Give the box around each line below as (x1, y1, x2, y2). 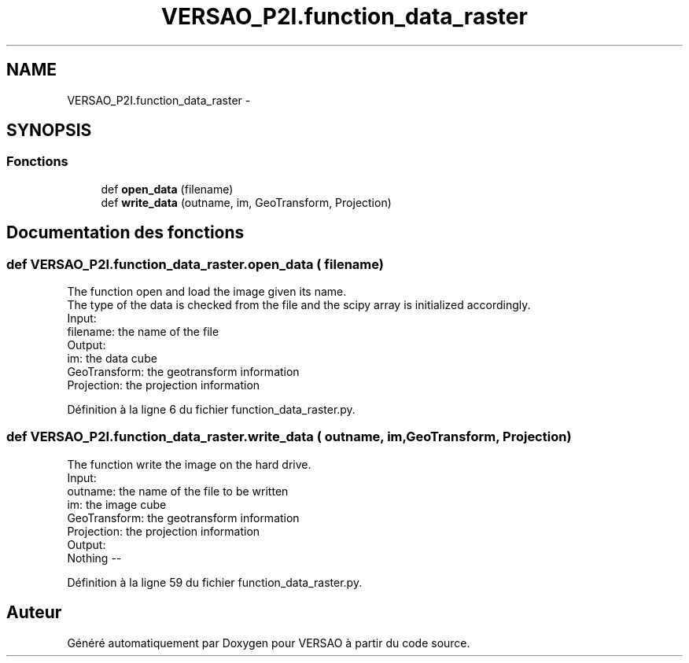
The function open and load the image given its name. (67, 285, 347, 299)
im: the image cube (67, 497, 167, 511)
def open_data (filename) (101, 182, 234, 196)
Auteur (6, 602, 62, 623)
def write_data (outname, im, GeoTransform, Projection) (101, 195, 392, 209)
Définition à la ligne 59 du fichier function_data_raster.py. (67, 575, 363, 589)
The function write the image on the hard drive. (67, 457, 311, 471)
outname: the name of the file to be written (67, 484, 289, 498)
